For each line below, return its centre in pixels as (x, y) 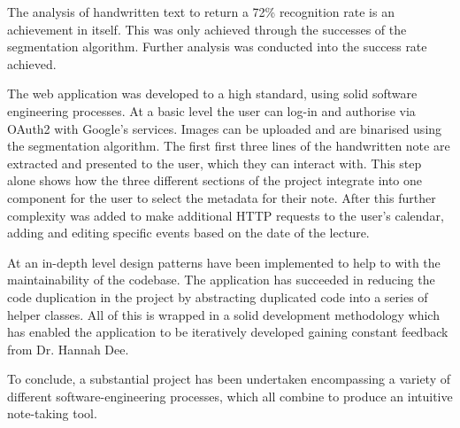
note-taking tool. (52, 413)
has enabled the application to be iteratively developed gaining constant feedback (228, 332)
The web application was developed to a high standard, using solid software (212, 93)
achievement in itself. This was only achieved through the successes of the (207, 29)
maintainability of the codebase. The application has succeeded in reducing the (221, 280)
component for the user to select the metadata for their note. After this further (222, 197)
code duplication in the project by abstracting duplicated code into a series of (218, 296)
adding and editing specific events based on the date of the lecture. (188, 233)
